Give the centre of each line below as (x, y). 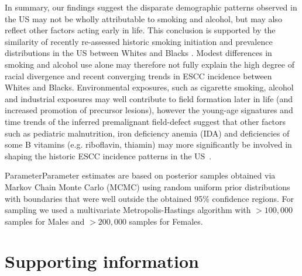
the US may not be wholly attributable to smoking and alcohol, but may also (143, 18)
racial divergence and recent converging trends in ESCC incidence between (138, 76)
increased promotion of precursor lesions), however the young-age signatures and (149, 110)
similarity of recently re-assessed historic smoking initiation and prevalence (139, 41)
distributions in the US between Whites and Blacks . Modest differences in (138, 53)
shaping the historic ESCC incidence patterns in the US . (108, 156)
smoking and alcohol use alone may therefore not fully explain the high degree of (150, 64)
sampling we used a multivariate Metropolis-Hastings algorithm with (128, 210)
